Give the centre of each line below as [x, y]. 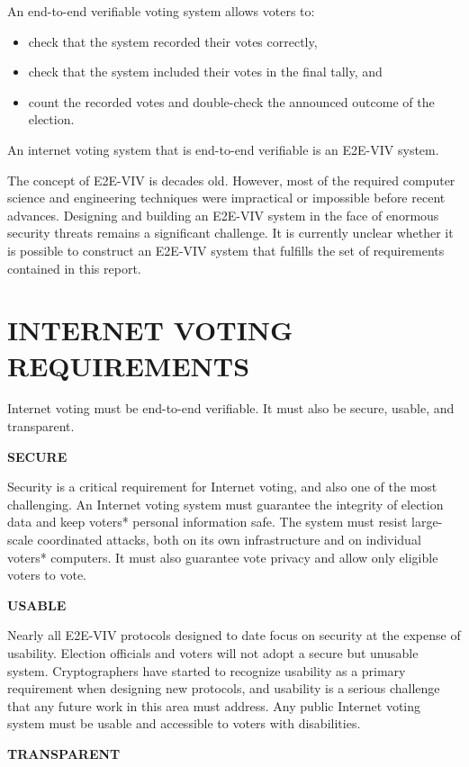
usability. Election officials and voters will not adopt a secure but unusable [213, 652]
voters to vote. [47, 575]
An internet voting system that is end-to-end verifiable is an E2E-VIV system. [223, 149]
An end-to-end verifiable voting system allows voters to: [161, 11]
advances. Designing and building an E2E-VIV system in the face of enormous [223, 215]
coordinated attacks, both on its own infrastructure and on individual [229, 539]
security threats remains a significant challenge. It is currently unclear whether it [230, 233]
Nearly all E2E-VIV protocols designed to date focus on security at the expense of [234, 635]
